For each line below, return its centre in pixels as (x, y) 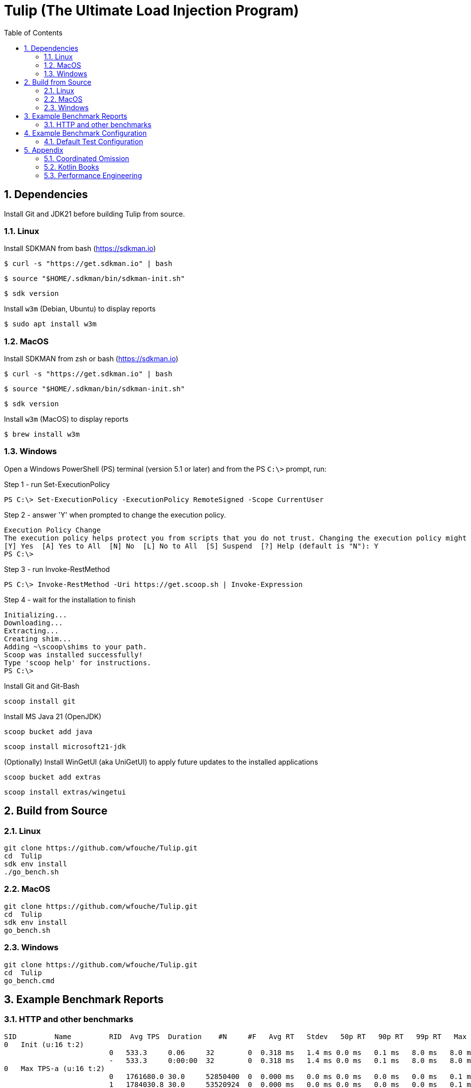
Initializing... (36, 615)
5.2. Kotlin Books (72, 167)
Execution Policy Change (52, 530)
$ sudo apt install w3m (50, 324)
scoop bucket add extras (52, 777)
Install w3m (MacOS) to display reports (66, 419)
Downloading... (34, 623)
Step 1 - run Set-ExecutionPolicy (57, 484)
